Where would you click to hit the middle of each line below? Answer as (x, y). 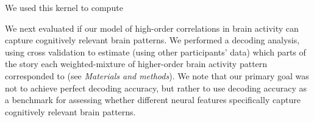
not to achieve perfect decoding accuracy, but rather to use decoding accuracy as (156, 88)
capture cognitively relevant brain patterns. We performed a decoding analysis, (152, 40)
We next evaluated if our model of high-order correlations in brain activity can (152, 28)
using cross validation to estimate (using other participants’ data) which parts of (155, 52)
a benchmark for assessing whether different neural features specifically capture (153, 100)
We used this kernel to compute (64, 7)
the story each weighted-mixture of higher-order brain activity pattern (136, 64)
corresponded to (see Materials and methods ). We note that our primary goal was (157, 75)
